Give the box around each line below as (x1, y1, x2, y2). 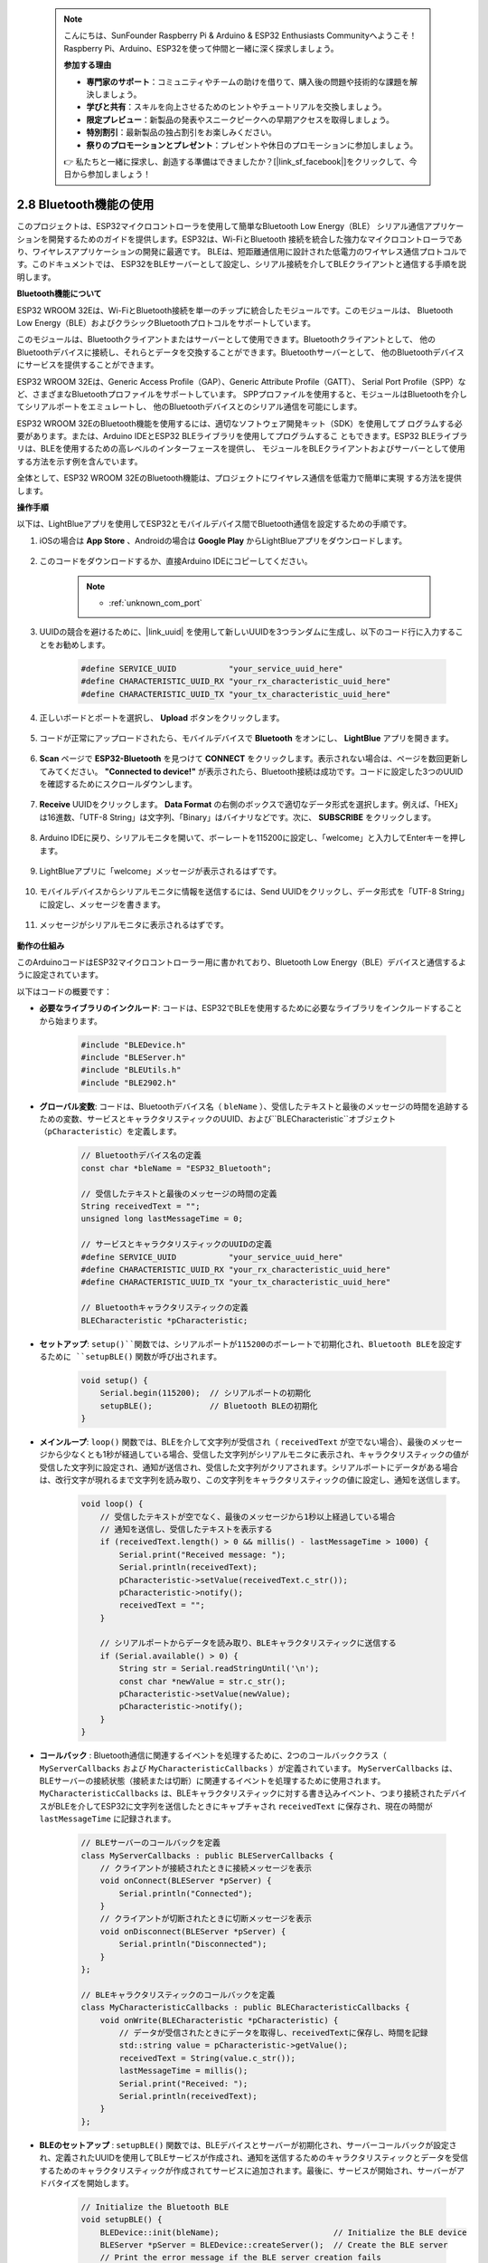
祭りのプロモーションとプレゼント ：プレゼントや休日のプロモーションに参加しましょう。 (86, 139, 418, 150)
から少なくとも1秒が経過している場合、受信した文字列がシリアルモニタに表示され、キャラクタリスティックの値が (46, 1449, 469, 1460)
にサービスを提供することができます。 (16, 359, 159, 370)
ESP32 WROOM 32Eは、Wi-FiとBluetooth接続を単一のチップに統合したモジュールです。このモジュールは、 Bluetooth (16, 304, 454, 316)
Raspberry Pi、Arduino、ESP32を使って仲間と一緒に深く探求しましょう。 (63, 43, 339, 53)
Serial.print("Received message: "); (118, 1549, 286, 1560)
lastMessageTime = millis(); (118, 2066, 249, 2077)
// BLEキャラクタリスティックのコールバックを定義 (80, 1990, 276, 2000)
